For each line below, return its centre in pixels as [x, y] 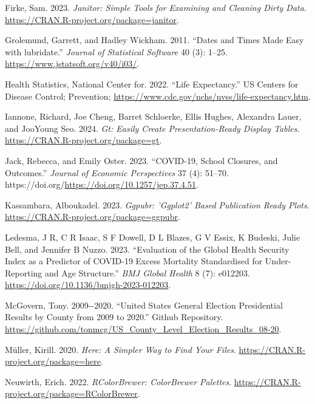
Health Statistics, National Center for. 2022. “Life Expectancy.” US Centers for [152, 84]
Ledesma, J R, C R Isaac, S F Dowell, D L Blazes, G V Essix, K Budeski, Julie [153, 237]
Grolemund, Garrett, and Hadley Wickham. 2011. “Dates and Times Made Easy [154, 40]
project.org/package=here [53, 361]
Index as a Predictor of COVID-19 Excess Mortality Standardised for [134, 261]
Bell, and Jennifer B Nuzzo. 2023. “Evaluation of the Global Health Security [147, 249]
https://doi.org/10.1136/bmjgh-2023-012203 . [88, 285]
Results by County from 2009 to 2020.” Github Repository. [114, 317]
